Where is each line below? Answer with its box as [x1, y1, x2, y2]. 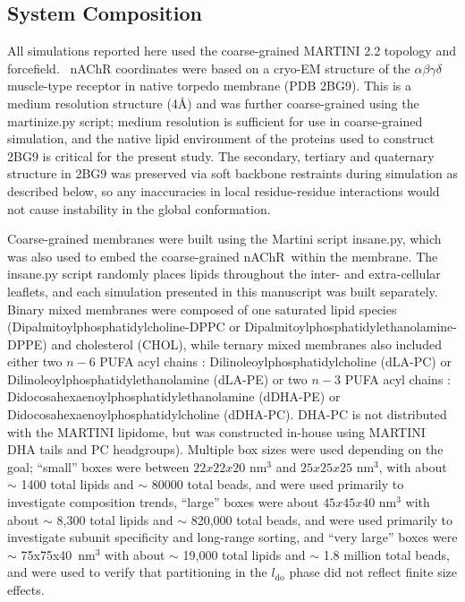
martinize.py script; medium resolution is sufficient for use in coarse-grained [7, 111, 423, 130]
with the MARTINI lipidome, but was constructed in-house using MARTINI [7, 422, 426, 441]
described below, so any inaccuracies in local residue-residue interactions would [7, 181, 440, 200]
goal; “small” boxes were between [7, 457, 190, 476]
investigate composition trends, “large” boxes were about [7, 493, 319, 512]
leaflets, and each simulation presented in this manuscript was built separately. [7, 281, 438, 300]
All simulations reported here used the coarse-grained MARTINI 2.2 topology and [7, 41, 456, 60]
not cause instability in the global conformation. [7, 199, 271, 218]
